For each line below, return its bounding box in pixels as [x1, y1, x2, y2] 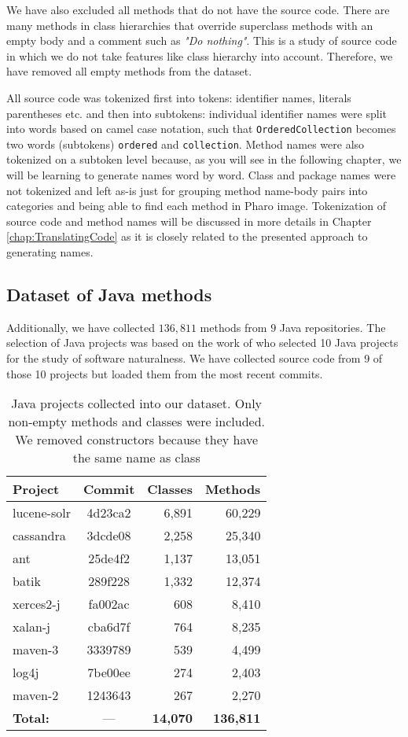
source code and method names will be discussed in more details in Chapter [6, 212, 372, 229]
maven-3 [13, 640, 59, 659]
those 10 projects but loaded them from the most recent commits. [6, 365, 323, 381]
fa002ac [88, 595, 130, 614]
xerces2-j [13, 595, 61, 614]
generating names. [6, 244, 94, 260]
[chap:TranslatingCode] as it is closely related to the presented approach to [6, 228, 368, 245]
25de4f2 [88, 549, 130, 568]
